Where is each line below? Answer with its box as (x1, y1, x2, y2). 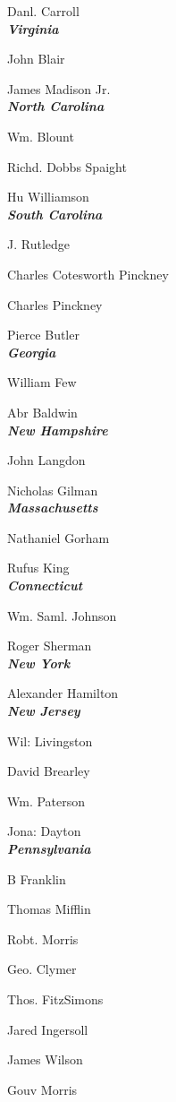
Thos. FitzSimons (7, 989, 104, 1008)
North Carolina (7, 97, 105, 116)
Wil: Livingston (7, 731, 93, 750)
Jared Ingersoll (7, 1020, 88, 1038)
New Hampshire (7, 420, 108, 439)
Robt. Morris (7, 929, 79, 948)
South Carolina (7, 204, 103, 223)
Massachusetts (7, 498, 98, 517)
